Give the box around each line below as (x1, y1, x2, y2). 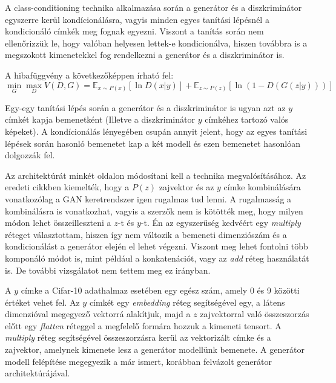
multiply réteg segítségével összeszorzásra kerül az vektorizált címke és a (5, 331, 271, 344)
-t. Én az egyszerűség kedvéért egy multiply (140, 216, 301, 229)
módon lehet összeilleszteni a (5, 216, 111, 229)
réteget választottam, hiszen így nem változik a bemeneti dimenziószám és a (5, 228, 287, 240)
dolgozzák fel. (5, 149, 55, 161)
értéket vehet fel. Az (5, 295, 80, 308)
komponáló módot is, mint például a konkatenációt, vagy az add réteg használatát (5, 251, 309, 264)
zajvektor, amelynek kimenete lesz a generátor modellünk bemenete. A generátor (5, 343, 305, 356)
